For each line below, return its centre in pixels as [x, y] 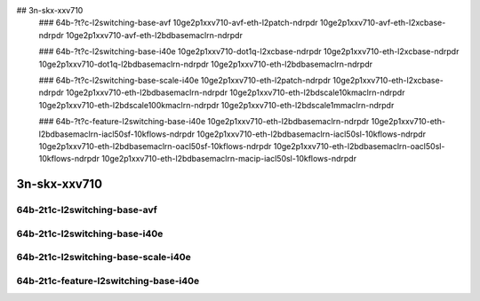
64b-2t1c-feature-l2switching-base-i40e [108, 281]
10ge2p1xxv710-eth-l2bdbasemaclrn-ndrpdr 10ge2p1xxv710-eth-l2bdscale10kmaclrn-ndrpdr [235, 92]
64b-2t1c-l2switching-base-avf [87, 210]
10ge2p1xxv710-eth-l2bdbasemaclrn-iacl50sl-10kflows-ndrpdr [312, 134]
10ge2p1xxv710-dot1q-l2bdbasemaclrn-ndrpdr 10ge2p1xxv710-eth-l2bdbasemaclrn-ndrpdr [206, 64]
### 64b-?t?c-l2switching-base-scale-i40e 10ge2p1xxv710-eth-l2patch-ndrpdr [184, 80]
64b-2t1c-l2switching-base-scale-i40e [104, 257]
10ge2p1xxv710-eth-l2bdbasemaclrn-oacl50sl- [359, 146]
